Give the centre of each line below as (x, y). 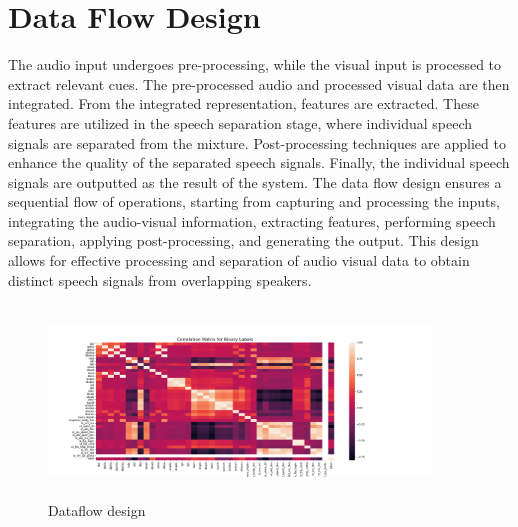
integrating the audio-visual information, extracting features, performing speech (252, 220)
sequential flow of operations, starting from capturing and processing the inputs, (254, 201)
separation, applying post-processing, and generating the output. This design (243, 240)
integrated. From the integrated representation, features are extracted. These (243, 103)
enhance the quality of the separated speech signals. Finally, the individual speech (259, 162)
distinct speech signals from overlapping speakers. (160, 279)
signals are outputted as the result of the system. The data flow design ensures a (255, 181)
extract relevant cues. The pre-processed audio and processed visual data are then (259, 83)
